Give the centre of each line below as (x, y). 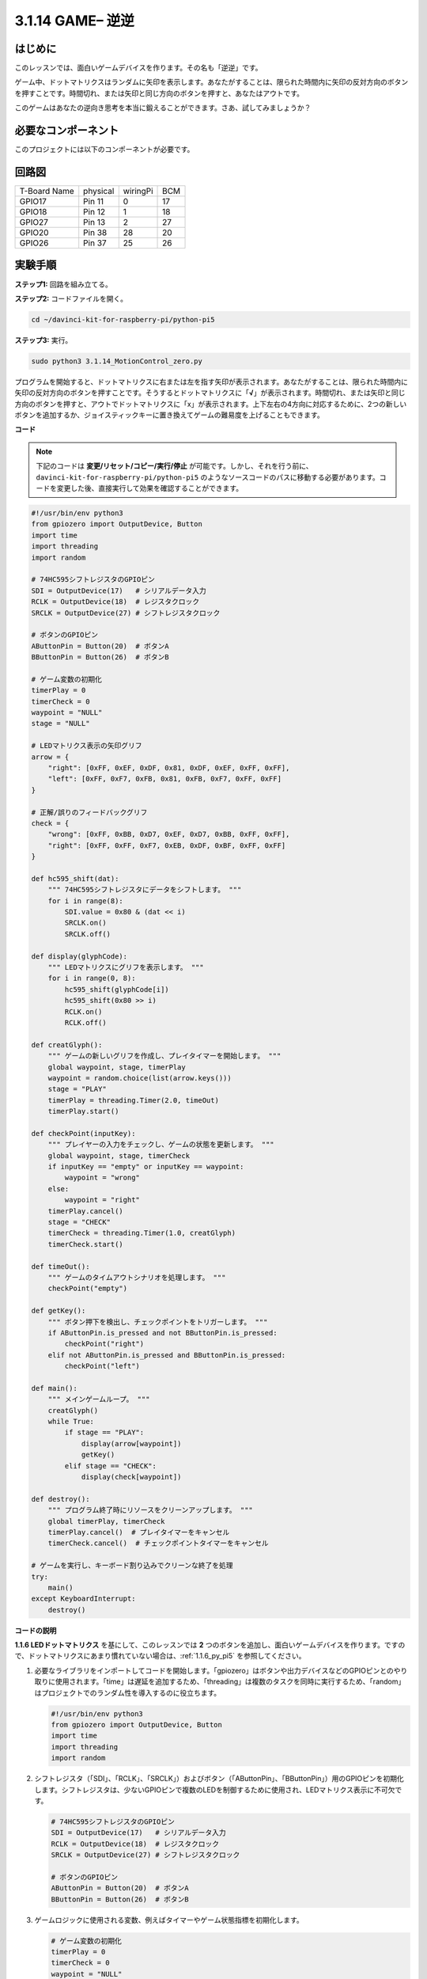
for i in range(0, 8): (92, 978)
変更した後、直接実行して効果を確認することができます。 (150, 488)
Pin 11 (94, 202)
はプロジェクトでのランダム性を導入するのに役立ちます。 (128, 1692)
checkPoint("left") (102, 1366)
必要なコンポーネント (66, 131)
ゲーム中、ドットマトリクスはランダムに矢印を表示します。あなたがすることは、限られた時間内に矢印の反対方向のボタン (212, 82)
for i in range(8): (86, 901)
